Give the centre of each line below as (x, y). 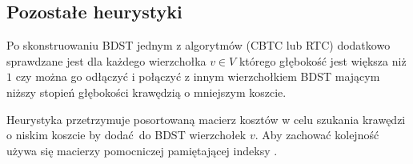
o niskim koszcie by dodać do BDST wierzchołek (126, 135)
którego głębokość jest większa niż (323, 60)
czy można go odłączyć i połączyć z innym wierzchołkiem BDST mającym (198, 76)
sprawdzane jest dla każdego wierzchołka (106, 60)
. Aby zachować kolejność (317, 135)
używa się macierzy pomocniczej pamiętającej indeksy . (142, 150)
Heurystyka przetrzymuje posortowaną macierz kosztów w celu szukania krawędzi (206, 119)
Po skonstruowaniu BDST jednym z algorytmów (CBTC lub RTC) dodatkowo (198, 45)
